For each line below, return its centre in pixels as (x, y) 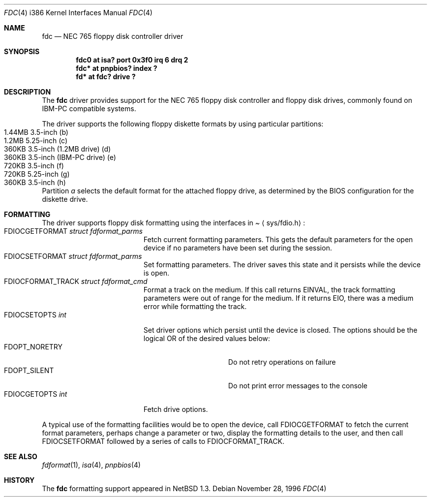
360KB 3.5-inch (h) (35, 182)
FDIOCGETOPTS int (36, 394)
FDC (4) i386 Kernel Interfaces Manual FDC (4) (78, 13)
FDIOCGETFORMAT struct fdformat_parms (73, 231)
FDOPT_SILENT (29, 370)
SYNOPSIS (22, 51)
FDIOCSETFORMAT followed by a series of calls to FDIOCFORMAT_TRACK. (163, 441)
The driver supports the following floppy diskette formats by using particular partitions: (183, 124)
